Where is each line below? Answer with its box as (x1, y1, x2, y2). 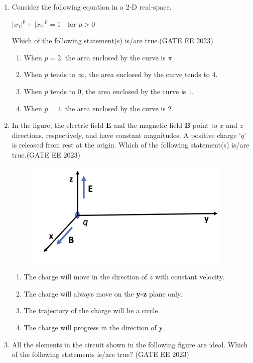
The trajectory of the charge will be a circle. (24, 305, 160, 316)
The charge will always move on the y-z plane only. (24, 288, 183, 299)
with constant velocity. (155, 271, 225, 282)
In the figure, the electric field (12, 120, 104, 130)
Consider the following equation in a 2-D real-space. (12, 2, 172, 12)
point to (192, 120, 217, 130)
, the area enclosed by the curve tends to (84, 69, 210, 80)
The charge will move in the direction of (24, 271, 148, 282)
